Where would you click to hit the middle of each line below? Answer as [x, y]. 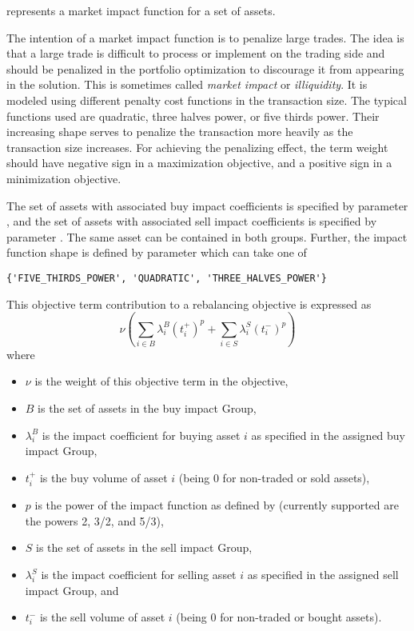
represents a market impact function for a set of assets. [141, 10]
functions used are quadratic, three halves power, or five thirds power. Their [193, 116]
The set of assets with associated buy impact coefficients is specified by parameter [207, 205]
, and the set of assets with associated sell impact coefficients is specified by [192, 221]
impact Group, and [72, 590]
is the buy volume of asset [103, 477]
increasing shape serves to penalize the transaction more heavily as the [180, 132]
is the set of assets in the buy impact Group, [147, 408]
